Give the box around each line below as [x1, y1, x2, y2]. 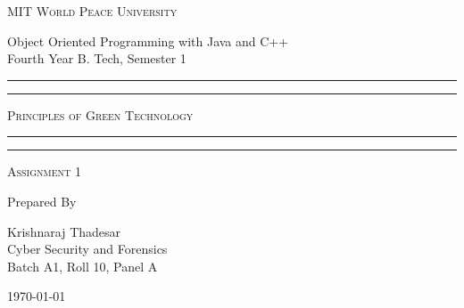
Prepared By [7, 191, 77, 210]
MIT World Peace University [7, 2, 178, 20]
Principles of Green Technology [7, 105, 194, 124]
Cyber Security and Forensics [7, 239, 168, 258]
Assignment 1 [7, 162, 81, 181]
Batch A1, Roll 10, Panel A [7, 256, 158, 275]
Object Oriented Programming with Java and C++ [7, 31, 289, 50]
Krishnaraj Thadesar [7, 222, 121, 240]
